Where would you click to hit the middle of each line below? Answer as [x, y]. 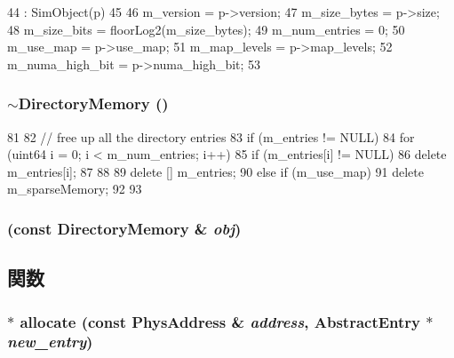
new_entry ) [50, 342]
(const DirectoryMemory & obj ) [124, 228]
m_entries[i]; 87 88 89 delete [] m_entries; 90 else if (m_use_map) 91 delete [215, 171]
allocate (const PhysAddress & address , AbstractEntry [220, 321]
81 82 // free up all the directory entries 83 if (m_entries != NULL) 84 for [211, 136]
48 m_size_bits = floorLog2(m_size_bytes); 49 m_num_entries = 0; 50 [206, 29]
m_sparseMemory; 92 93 [75, 189]
